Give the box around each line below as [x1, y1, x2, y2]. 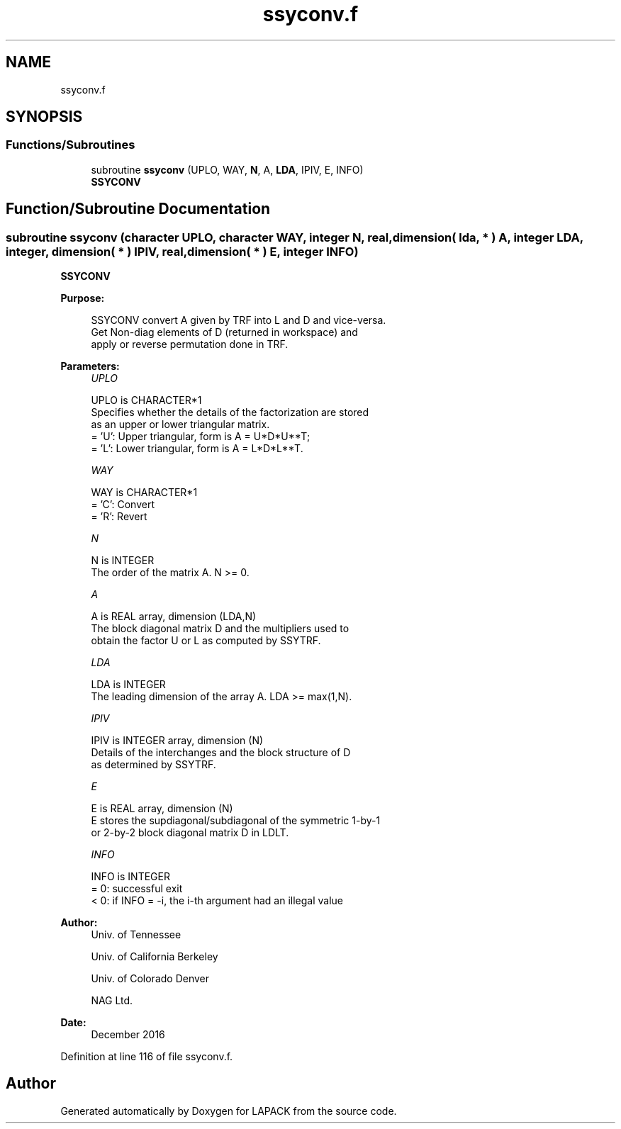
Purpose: [60, 292, 105, 305]
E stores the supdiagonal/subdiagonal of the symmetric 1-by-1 [91, 814, 381, 827]
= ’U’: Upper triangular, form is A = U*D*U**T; [91, 430, 310, 443]
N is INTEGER [91, 554, 155, 567]
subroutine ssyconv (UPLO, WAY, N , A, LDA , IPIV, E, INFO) [91, 163, 364, 176]
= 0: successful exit [91, 882, 183, 895]
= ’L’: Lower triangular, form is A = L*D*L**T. [91, 442, 303, 455]
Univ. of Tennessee [91, 928, 181, 941]
